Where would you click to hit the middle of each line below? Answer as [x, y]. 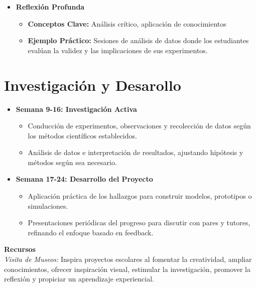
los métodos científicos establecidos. [82, 135]
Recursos [20, 249]
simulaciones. [48, 205]
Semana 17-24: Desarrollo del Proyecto [84, 179]
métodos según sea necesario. [72, 162]
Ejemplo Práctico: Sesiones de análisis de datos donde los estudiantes [138, 40]
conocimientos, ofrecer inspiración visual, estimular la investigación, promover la [127, 269]
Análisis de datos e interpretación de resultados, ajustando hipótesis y [136, 152]
